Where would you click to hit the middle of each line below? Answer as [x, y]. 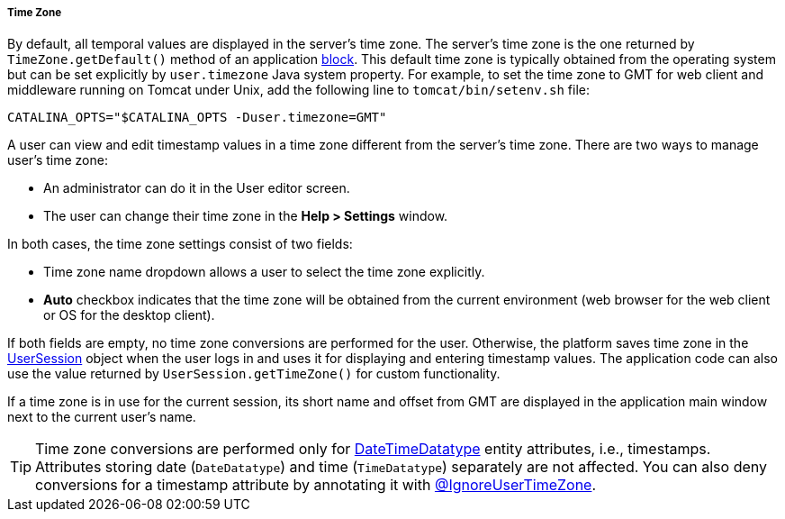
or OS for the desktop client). [129, 315]
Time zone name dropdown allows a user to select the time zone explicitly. [264, 272]
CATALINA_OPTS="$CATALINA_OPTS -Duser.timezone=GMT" [197, 118]
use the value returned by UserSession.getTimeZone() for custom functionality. [254, 374]
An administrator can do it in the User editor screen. [197, 188]
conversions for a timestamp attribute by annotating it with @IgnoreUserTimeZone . [316, 485]
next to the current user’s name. [102, 417]
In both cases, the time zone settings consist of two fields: [180, 244]
